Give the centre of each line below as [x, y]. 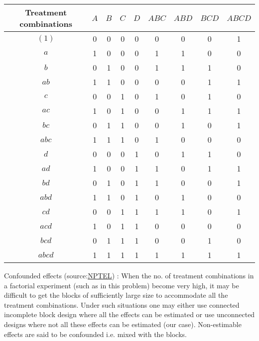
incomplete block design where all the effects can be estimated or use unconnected [129, 314]
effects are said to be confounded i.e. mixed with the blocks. [95, 334]
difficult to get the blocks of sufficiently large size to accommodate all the [116, 295]
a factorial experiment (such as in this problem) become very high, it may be [122, 285]
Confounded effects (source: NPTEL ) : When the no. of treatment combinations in [129, 275]
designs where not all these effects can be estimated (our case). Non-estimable [123, 324]
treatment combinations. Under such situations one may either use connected [122, 304]
